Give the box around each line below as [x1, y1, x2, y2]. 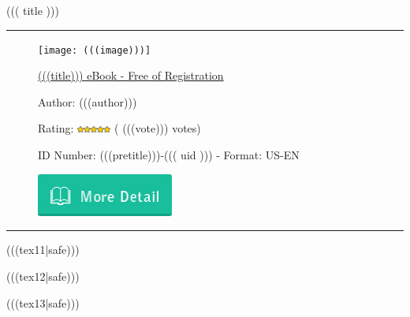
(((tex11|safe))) [6, 241, 80, 258]
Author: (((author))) [38, 93, 137, 110]
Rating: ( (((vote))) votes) [38, 120, 201, 136]
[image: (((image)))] [38, 44, 151, 56]
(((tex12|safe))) [6, 267, 80, 284]
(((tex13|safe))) [6, 294, 80, 311]
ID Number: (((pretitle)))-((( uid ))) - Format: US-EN [38, 147, 300, 163]
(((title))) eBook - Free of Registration [38, 67, 224, 84]
